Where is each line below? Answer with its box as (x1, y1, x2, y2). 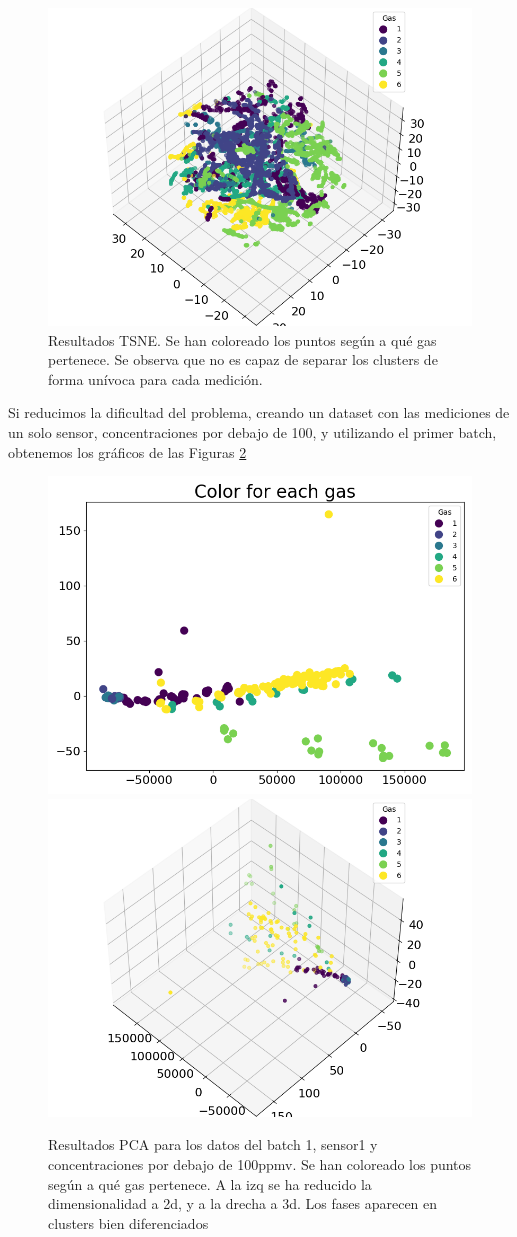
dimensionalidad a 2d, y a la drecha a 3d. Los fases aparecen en (48, 1193, 438, 1214)
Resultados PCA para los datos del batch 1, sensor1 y (48, 1134, 378, 1155)
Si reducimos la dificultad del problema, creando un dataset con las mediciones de (8, 402, 510, 423)
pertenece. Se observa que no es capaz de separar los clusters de (48, 349, 438, 370)
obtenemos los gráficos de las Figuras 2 (8, 441, 247, 462)
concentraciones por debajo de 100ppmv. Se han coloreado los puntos (48, 1153, 472, 1174)
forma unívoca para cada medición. (48, 368, 263, 389)
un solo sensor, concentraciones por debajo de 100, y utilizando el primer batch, (8, 421, 497, 442)
